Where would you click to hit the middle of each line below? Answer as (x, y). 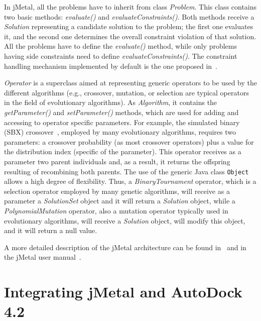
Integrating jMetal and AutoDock (123, 292)
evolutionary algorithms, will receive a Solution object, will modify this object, (125, 220)
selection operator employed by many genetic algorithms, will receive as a (117, 191)
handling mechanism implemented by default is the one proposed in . (111, 66)
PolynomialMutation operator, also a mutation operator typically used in (116, 210)
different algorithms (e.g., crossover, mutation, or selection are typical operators (126, 92)
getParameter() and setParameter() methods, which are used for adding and (121, 112)
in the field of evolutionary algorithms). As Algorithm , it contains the (111, 102)
